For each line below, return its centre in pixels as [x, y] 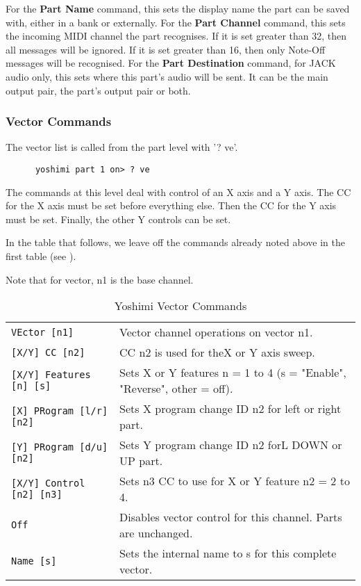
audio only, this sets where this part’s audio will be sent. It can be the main [167, 76]
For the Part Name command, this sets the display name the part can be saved [178, 8]
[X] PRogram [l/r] [60, 411]
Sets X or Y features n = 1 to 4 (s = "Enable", [233, 373]
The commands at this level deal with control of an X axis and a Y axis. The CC [178, 192]
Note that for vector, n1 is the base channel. [100, 279]
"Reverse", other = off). [176, 389]
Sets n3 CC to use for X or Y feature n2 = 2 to [235, 481]
